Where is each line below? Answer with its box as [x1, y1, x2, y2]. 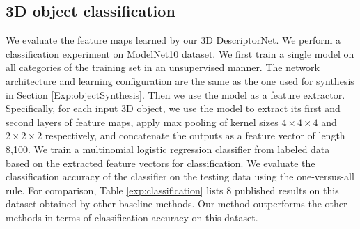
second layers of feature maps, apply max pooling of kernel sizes [6, 114, 279, 129]
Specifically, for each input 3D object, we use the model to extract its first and [6, 101, 341, 116]
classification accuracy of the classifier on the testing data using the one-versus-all [6, 169, 354, 184]
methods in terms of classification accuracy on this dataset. [6, 210, 258, 224]
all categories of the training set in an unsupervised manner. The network [6, 60, 320, 74]
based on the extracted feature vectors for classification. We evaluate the [6, 155, 315, 170]
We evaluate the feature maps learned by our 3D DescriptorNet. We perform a [6, 33, 341, 47]
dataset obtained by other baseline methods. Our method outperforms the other [6, 196, 347, 211]
